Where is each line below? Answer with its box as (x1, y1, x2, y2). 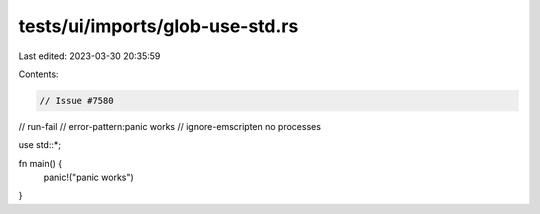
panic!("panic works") (43, 171, 134, 184)
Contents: (18, 68, 59, 80)
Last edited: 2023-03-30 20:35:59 (18, 50, 161, 62)
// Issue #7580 (39, 95, 114, 106)
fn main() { (18, 157, 63, 169)
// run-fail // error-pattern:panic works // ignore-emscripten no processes (18, 120, 322, 132)
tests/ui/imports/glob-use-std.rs (18, 15, 299, 37)
